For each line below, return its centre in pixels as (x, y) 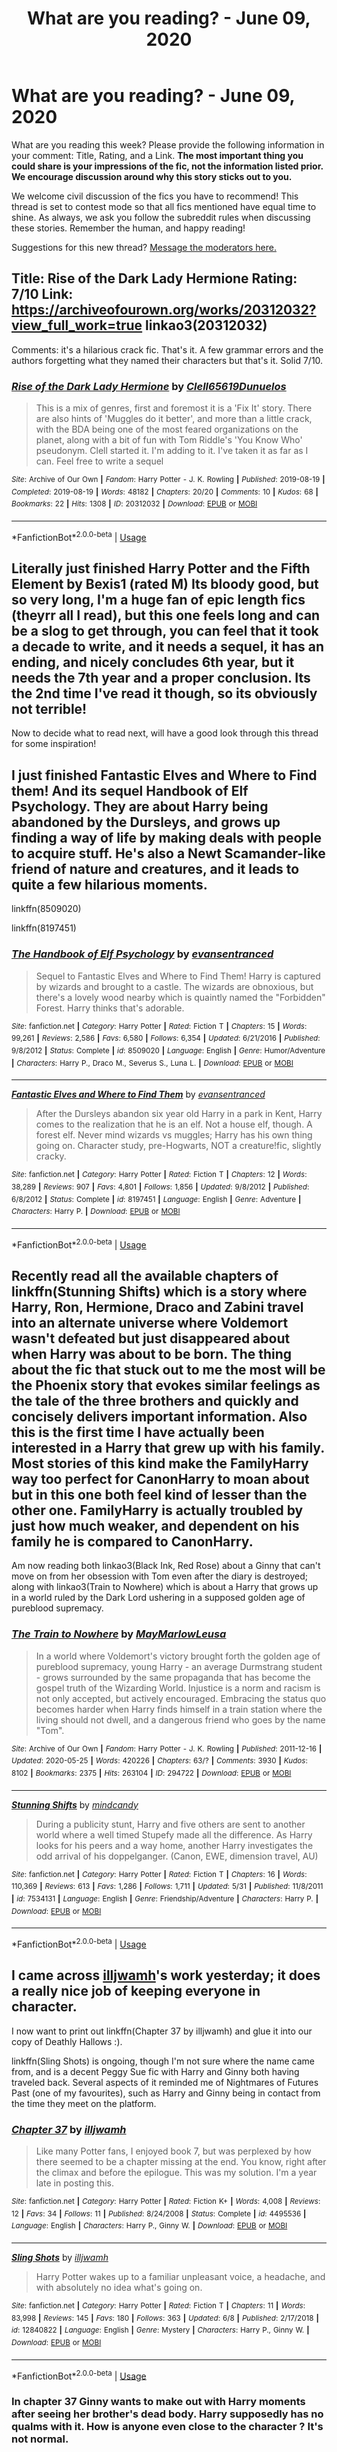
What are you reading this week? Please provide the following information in (168, 144)
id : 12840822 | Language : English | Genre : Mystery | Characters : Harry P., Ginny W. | (160, 2330)
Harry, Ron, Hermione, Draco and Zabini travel (157, 1307)
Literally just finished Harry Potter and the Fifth (161, 568)
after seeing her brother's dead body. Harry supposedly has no (167, 2414)
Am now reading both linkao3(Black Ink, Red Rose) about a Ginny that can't (166, 1566)
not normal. (40, 2439)
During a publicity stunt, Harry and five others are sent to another (170, 1824)
